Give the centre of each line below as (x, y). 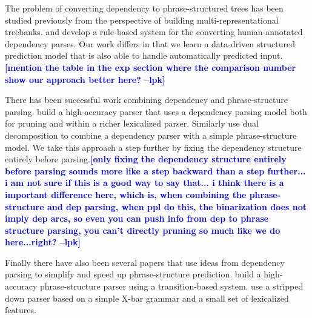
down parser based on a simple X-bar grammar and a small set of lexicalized (147, 298)
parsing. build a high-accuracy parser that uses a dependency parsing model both (156, 111)
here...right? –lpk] (43, 242)
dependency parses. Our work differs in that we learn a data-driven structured (150, 43)
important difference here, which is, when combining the (126, 194)
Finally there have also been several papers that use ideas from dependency (145, 262)
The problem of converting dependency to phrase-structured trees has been (144, 8)
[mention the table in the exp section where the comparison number (151, 67)
